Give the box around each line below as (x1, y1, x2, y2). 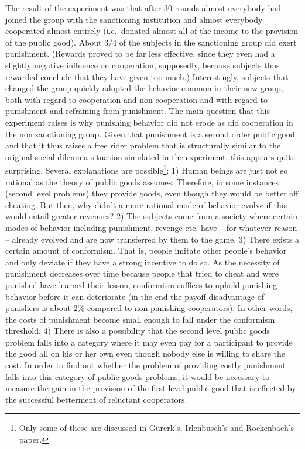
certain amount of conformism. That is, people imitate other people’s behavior (5, 244, 287, 257)
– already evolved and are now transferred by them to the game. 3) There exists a (5, 233, 300, 245)
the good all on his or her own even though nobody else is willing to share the (5, 347, 285, 360)
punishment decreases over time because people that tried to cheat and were (5, 267, 279, 279)
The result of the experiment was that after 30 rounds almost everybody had (5, 2, 282, 13)
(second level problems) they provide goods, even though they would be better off (5, 187, 299, 199)
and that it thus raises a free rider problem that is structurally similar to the (5, 139, 281, 151)
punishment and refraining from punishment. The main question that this (5, 105, 270, 117)
